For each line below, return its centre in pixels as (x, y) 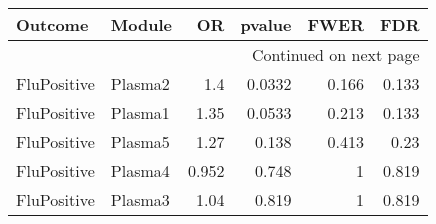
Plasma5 (140, 141)
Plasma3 (140, 199)
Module (141, 24)
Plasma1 (140, 112)
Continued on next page (335, 54)
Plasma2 (140, 83)
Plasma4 (140, 170)
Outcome (52, 24)
